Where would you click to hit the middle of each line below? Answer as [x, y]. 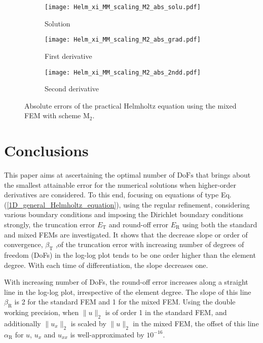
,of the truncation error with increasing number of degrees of [150, 244]
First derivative [68, 56]
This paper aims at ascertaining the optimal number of [89, 175]
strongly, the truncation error [50, 225]
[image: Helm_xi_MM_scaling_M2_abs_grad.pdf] [123, 40]
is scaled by [88, 323]
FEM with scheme [53, 115]
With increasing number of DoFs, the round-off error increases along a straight [126, 282]
